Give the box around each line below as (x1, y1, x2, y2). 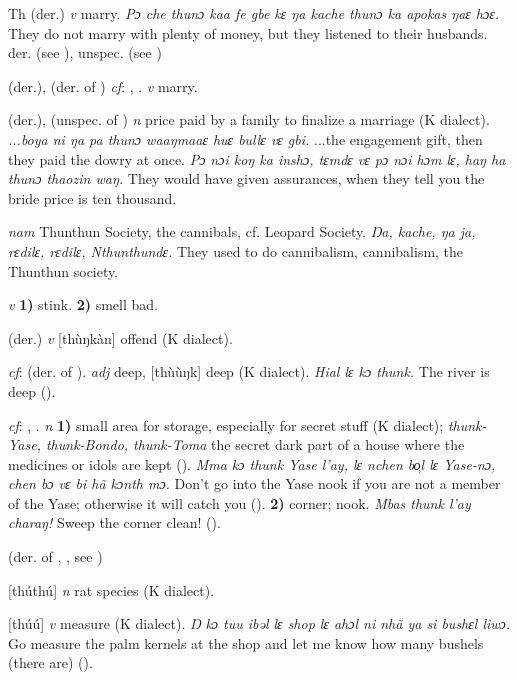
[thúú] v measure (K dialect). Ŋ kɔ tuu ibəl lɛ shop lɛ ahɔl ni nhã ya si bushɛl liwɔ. (8, 613, 511, 634)
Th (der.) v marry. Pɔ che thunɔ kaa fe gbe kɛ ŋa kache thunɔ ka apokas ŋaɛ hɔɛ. (8, 3, 500, 23)
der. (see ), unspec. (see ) (8, 42, 162, 63)
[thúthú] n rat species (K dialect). (8, 579, 215, 600)
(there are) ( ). (8, 652, 93, 673)
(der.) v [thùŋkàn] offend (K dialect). (8, 327, 233, 348)
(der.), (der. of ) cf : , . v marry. (8, 75, 198, 96)
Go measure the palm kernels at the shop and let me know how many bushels (8, 632, 484, 653)
